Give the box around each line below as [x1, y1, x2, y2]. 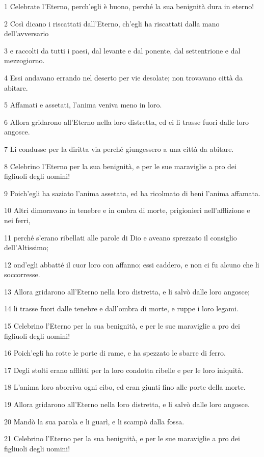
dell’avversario [4, 28, 49, 39]
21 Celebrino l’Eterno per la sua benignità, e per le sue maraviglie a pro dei [4, 433, 240, 444]
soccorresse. [4, 269, 40, 280]
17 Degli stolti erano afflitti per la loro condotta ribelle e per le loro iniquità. [4, 364, 244, 375]
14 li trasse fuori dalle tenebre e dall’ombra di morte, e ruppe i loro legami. [4, 303, 239, 314]
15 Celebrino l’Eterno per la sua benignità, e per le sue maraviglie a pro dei [4, 320, 240, 331]
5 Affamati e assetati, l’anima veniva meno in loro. [4, 99, 162, 110]
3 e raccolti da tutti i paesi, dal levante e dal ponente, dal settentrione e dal [4, 45, 241, 56]
